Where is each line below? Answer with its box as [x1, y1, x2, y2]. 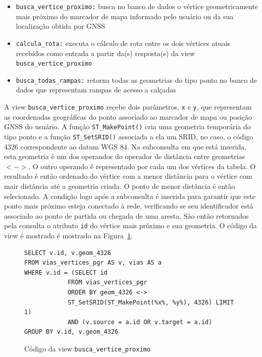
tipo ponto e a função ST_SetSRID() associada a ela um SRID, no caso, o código [4, 131, 253, 141]
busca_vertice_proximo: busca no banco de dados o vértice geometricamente [16, 1, 258, 11]
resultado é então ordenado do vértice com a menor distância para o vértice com [4, 171, 252, 181]
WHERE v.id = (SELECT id [24, 269, 108, 276]
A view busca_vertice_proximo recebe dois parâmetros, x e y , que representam [4, 101, 252, 112]
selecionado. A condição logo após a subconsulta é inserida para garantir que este [4, 190, 255, 201]
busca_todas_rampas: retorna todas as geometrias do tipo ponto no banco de [16, 74, 257, 85]
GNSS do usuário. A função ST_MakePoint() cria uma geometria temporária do [4, 121, 251, 132]
